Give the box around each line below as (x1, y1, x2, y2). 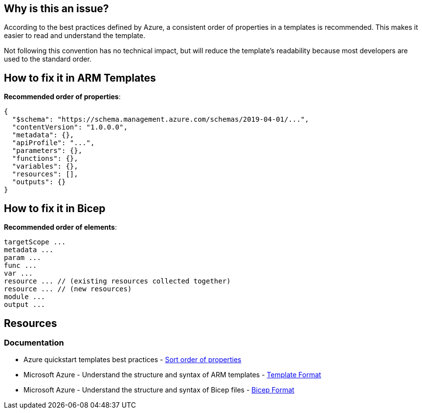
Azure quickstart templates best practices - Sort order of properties (23, 355, 242, 364)
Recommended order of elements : (4, 223, 117, 232)
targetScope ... (4, 238, 66, 246)
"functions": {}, (12, 154, 78, 163)
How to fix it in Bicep (4, 202, 106, 215)
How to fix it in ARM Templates (4, 71, 156, 84)
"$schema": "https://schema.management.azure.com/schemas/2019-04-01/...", (12, 115, 309, 124)
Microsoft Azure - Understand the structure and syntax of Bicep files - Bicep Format (23, 386, 294, 394)
